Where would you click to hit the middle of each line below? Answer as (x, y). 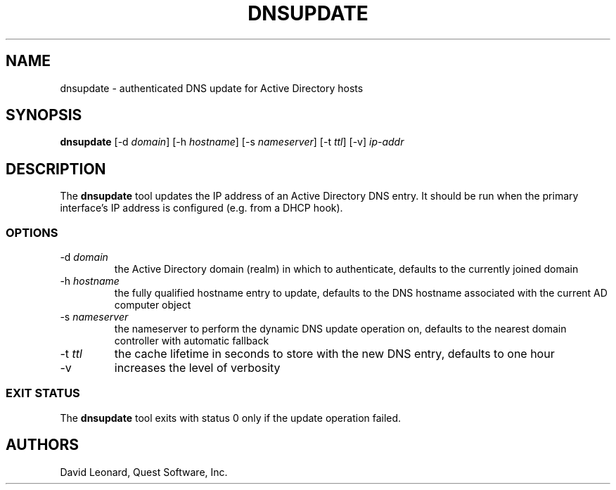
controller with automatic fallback (192, 341)
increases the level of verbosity (197, 368)
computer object (153, 305)
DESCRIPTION (56, 169)
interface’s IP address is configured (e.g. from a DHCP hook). (201, 208)
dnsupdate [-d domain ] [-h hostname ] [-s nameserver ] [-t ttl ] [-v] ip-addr (232, 142)
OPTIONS (32, 232)
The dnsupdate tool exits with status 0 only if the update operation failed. (231, 418)
